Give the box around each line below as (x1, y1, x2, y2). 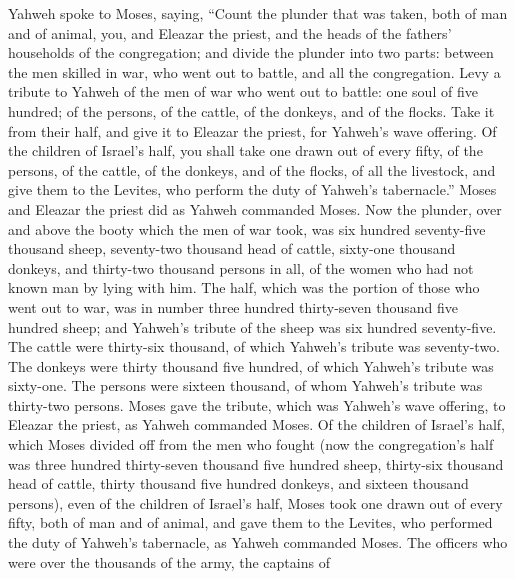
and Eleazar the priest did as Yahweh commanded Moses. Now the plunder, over (8, 198, 502, 219)
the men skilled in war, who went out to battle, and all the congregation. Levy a (8, 61, 501, 82)
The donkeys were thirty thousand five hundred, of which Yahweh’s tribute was (8, 355, 494, 376)
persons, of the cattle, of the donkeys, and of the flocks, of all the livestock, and (8, 159, 496, 180)
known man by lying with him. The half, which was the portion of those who (8, 277, 480, 298)
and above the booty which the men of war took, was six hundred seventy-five (8, 218, 486, 239)
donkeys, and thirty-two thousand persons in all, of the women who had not (8, 257, 474, 278)
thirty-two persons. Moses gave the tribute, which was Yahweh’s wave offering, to (8, 394, 506, 415)
